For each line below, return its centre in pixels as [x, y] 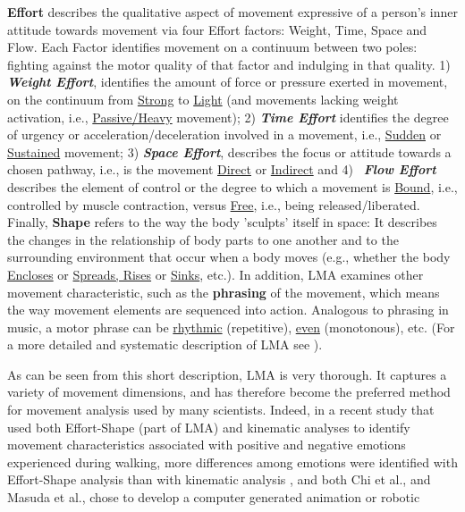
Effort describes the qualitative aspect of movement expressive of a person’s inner [232, 12]
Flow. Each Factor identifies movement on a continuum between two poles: [212, 47]
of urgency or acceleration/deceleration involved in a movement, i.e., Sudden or [224, 134]
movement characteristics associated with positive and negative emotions [207, 445]
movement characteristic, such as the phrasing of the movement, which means [224, 292]
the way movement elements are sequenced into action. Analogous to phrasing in [228, 310]
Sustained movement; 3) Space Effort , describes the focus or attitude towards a [229, 151]
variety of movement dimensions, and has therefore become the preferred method [229, 392]
